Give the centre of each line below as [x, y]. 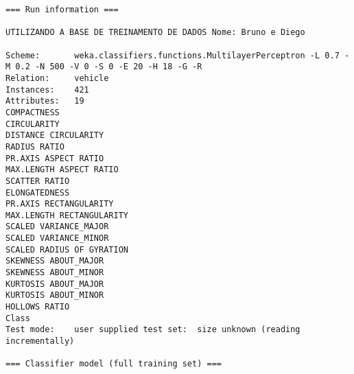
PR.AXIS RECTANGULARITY [60, 204]
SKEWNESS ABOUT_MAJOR [55, 261]
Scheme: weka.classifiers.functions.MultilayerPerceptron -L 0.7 [173, 55]
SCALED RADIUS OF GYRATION [67, 249]
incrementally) [40, 341]
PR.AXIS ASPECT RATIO [55, 158]
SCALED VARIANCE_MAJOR [57, 227]
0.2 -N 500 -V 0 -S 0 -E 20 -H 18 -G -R [109, 67]
